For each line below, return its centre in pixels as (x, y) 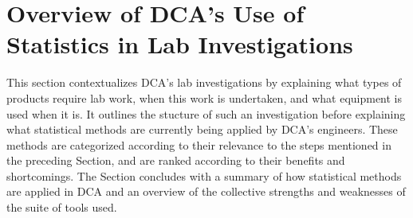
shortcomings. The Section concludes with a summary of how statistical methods (204, 175)
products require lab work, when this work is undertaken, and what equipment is (205, 97)
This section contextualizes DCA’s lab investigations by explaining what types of (204, 82)
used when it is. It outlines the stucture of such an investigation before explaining (206, 113)
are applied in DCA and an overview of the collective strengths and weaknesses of (206, 191)
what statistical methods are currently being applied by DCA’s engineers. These (202, 129)
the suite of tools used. (62, 207)
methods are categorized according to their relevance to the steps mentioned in (199, 144)
